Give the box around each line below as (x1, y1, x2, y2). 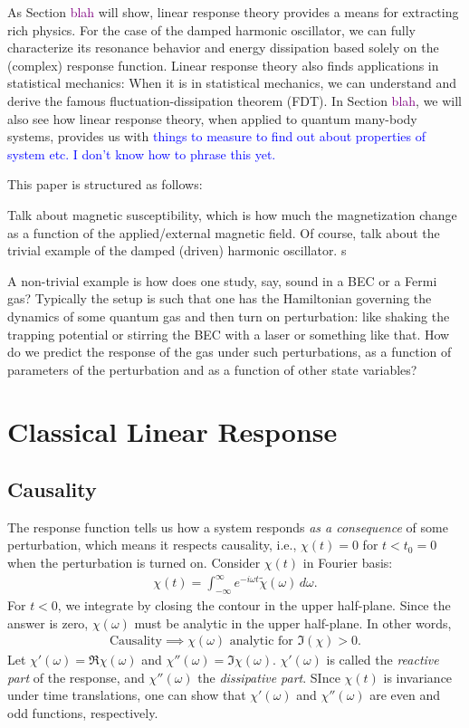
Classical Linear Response (7, 413, 338, 450)
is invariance (383, 667, 453, 686)
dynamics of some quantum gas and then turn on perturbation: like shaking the (7, 306, 450, 325)
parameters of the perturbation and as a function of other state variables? (7, 359, 417, 378)
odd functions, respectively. (7, 703, 158, 722)
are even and (369, 685, 441, 704)
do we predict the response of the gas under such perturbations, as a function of (7, 342, 452, 361)
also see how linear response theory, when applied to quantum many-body (7, 109, 417, 128)
